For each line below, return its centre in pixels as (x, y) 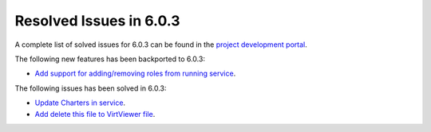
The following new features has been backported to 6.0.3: (110, 59)
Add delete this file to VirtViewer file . (95, 114)
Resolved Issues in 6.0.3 (97, 21)
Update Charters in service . (80, 103)
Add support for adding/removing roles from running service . (135, 74)
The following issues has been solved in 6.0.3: (91, 88)
